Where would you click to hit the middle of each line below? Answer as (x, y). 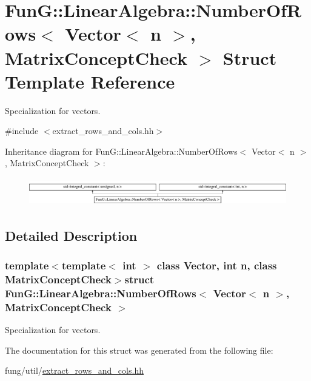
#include (22, 131)
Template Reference (90, 81)
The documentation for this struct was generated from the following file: (139, 350)
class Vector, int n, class (217, 265)
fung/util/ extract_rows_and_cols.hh (74, 370)
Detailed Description (71, 235)
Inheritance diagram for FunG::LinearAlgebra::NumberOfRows (121, 151)
